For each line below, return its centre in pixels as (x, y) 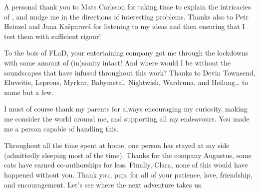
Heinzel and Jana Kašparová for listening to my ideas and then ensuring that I (125, 26)
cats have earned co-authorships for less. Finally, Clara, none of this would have (126, 165)
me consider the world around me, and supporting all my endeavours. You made (127, 118)
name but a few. (29, 92)
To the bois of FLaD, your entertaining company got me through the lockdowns (126, 53)
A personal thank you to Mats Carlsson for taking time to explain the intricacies (128, 6)
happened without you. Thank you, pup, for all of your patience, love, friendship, (128, 174)
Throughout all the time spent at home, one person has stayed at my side (117, 145)
